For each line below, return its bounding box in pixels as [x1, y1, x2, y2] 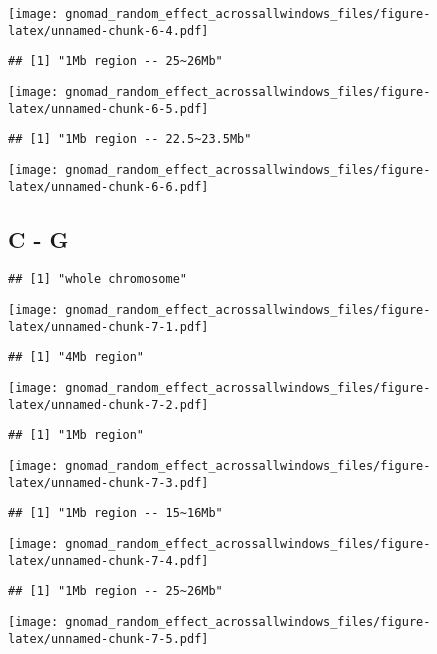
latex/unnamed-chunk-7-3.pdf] [8, 475, 209, 490]
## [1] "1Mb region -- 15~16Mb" [8, 506, 223, 521]
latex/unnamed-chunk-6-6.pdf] [8, 179, 209, 194]
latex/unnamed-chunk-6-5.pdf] [8, 101, 209, 116]
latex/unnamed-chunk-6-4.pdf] [8, 23, 209, 38]
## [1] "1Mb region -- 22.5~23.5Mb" [8, 132, 252, 147]
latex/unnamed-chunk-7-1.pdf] [8, 319, 209, 334]
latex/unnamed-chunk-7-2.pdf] [8, 397, 209, 412]
